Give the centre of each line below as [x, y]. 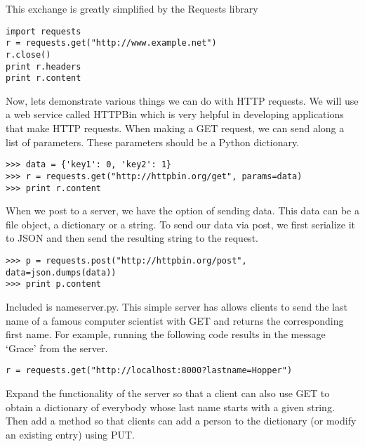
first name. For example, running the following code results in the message [166, 334]
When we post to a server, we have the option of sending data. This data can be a [182, 210]
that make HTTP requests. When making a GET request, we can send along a [175, 128]
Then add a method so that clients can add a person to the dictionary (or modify [181, 421]
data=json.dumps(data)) [61, 272]
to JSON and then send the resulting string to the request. [132, 238]
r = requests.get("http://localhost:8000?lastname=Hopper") [149, 371]
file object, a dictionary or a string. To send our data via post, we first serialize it [181, 224]
